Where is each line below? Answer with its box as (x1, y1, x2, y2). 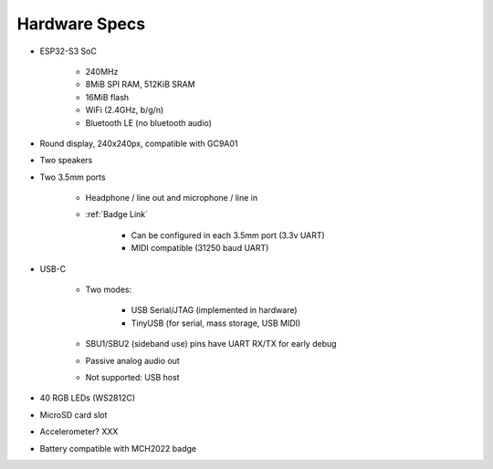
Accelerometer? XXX (39, 426, 119, 437)
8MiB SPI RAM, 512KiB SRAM (85, 78, 195, 90)
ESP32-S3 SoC (39, 46, 98, 57)
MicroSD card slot (39, 409, 108, 420)
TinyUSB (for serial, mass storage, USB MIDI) (131, 318, 301, 328)
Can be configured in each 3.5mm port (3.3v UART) (131, 229, 326, 241)
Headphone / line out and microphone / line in (85, 193, 258, 203)
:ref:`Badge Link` (85, 209, 149, 220)
